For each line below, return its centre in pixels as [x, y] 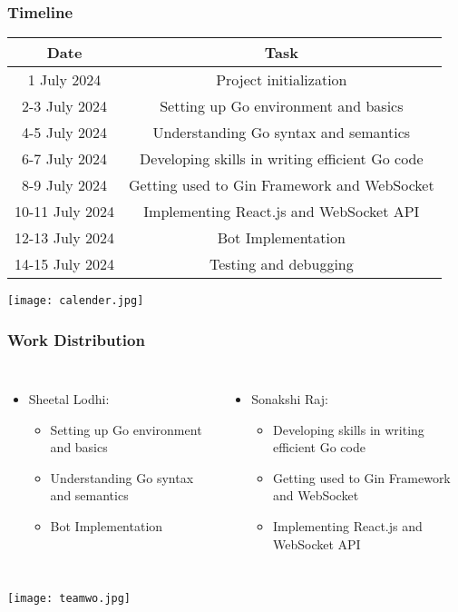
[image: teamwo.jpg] [69, 599]
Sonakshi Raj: [290, 399]
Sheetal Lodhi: [69, 399]
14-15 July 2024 [65, 264]
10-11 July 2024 [65, 212]
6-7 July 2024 [65, 159]
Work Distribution [76, 339]
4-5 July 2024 [65, 133]
